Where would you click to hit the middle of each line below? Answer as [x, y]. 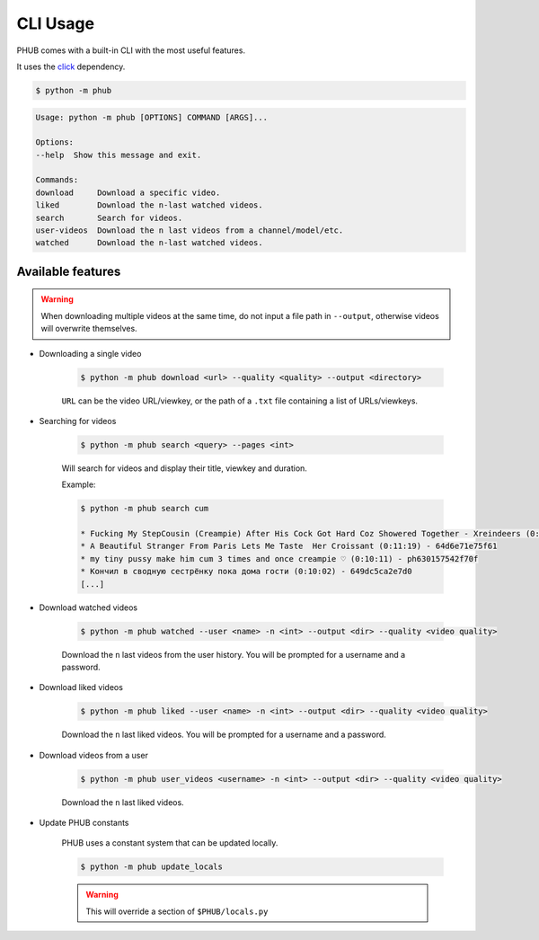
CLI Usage [55, 23]
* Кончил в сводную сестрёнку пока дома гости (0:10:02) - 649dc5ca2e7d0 [246, 572]
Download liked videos [81, 687]
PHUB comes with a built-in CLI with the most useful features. [131, 50]
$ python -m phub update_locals [152, 867]
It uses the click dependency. [71, 67]
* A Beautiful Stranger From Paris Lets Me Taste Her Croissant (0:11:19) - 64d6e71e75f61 [289, 546]
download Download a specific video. [128, 192]
